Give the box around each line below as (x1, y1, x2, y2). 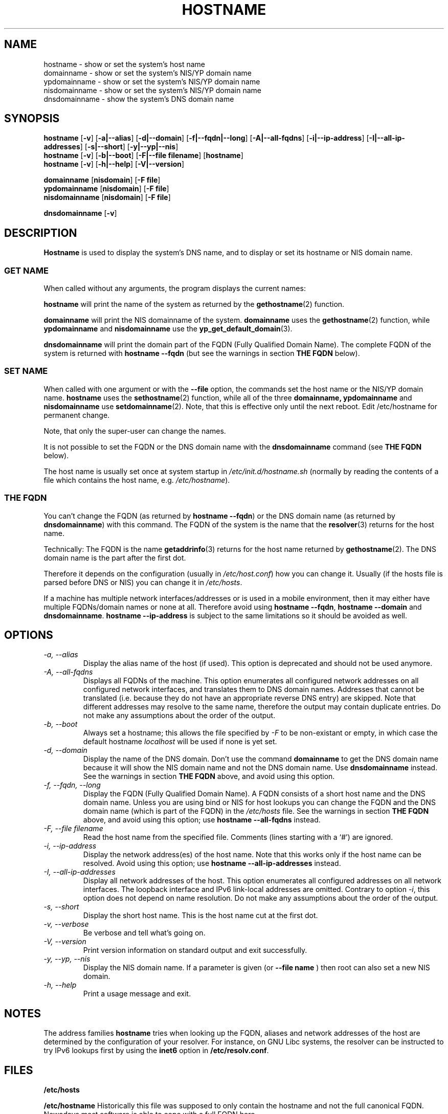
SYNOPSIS (4, 112, 60, 125)
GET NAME (4, 265, 49, 276)
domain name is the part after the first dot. (43, 553, 186, 562)
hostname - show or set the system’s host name (43, 59, 206, 69)
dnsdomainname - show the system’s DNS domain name (43, 94, 234, 103)
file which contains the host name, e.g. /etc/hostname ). (43, 475, 230, 484)
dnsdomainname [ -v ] (43, 209, 117, 218)
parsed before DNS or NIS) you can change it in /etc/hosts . (43, 577, 242, 587)
